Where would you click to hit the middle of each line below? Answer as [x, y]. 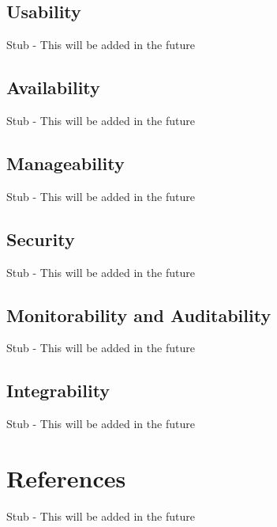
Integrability [58, 391]
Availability [53, 87]
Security [41, 239]
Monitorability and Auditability [139, 315]
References [66, 478]
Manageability [66, 163]
